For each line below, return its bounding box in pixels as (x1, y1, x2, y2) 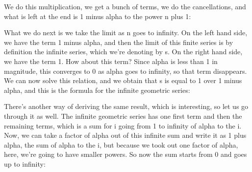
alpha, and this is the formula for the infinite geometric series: (4, 85, 190, 95)
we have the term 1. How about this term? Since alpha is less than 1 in (4, 56, 218, 66)
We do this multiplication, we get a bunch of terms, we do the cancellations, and (4, 1, 246, 11)
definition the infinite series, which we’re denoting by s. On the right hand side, (4, 46, 243, 57)
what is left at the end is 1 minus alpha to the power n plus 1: (4, 11, 191, 21)
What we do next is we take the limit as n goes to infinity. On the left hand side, (4, 27, 248, 38)
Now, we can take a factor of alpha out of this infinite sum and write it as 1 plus (4, 130, 247, 140)
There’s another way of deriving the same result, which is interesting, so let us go (4, 101, 249, 111)
